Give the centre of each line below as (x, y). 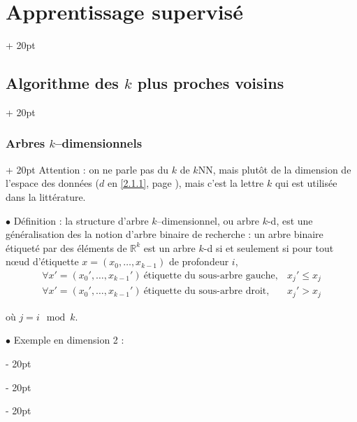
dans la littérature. (46, 196)
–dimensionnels (99, 143)
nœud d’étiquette (42, 261)
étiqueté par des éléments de (66, 247)
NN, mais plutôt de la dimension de (275, 169)
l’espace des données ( (52, 183)
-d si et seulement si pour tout (269, 247)
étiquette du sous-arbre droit (205, 291)
